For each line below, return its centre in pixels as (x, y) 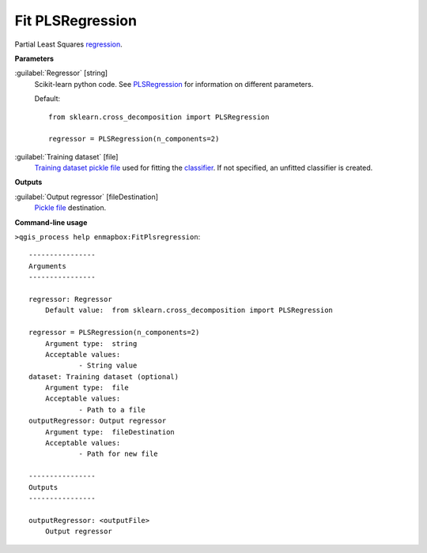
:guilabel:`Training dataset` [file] (66, 156)
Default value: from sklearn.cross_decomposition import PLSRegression (189, 310)
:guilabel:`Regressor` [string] (61, 73)
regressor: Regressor (70, 299)
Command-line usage (51, 222)
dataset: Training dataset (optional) (104, 376)
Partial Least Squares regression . (68, 44)
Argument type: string (91, 343)
